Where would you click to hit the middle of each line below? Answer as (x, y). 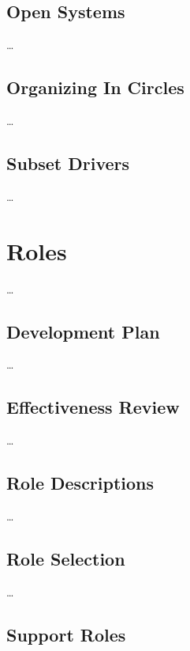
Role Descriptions (80, 483)
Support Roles (66, 634)
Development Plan (83, 331)
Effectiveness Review (93, 407)
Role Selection (66, 558)
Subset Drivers (68, 163)
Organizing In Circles (95, 87)
